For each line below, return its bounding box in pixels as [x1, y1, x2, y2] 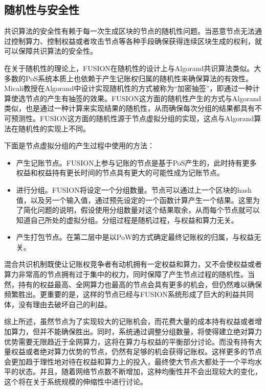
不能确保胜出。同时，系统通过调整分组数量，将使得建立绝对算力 [47, 326, 262, 337]
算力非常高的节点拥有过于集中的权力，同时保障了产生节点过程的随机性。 [4, 269, 248, 280]
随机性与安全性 [4, 2, 79, 17]
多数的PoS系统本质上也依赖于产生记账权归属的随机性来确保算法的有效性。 [4, 73, 253, 83]
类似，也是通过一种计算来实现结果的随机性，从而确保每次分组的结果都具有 [4, 103, 255, 113]
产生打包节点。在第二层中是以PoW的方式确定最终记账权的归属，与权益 [16, 232, 254, 242]
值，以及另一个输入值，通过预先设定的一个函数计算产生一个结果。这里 [16, 194, 253, 205]
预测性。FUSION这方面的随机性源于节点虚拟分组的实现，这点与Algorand [11, 112, 254, 123]
